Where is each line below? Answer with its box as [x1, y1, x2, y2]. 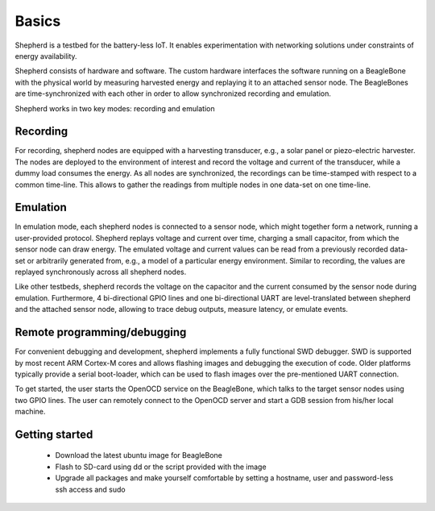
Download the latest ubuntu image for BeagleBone [55, 451, 223, 460]
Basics [14, 12, 61, 30]
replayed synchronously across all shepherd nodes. [14, 267, 187, 277]
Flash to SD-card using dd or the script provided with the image [55, 462, 267, 472]
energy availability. [14, 51, 77, 60]
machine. [14, 407, 46, 417]
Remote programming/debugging [14, 326, 187, 339]
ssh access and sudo [55, 484, 126, 494]
